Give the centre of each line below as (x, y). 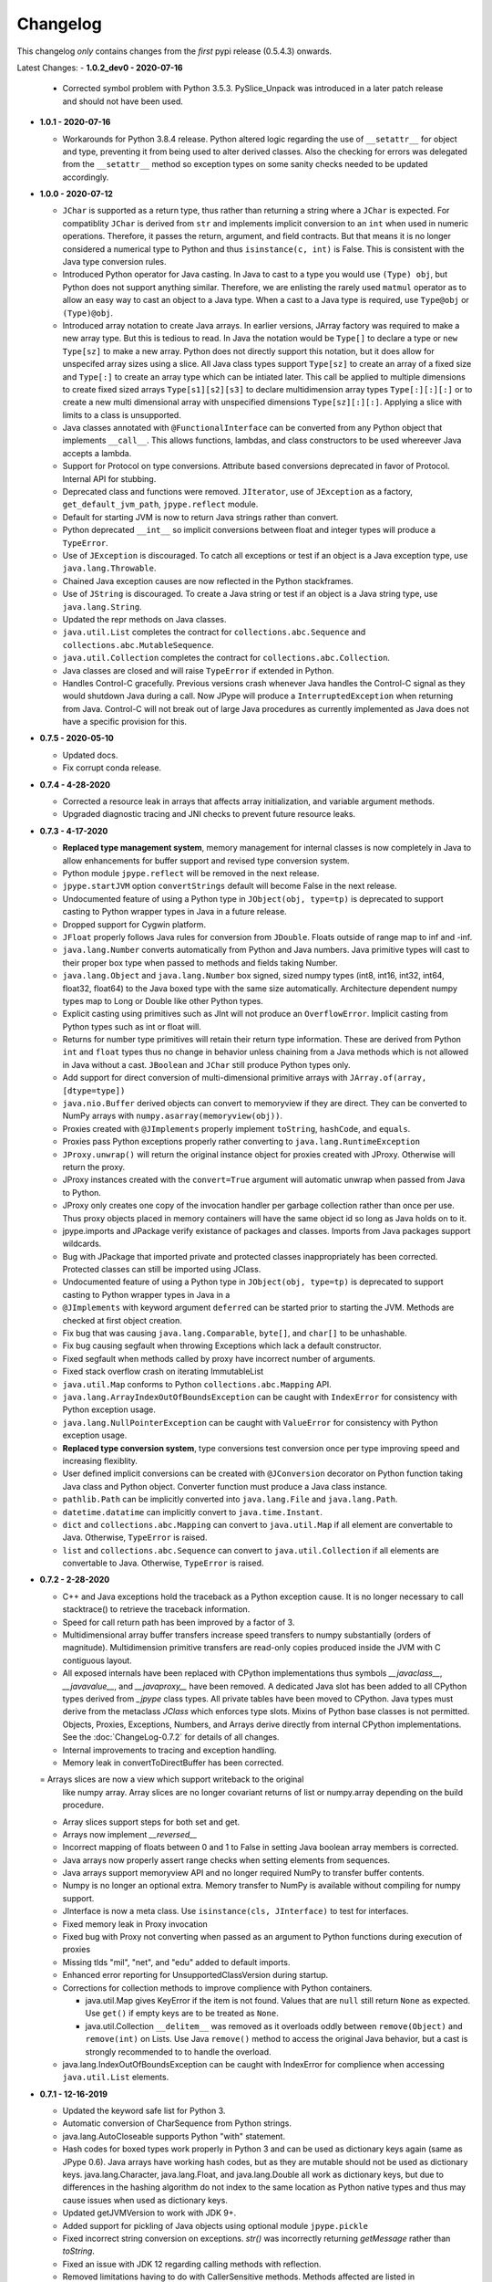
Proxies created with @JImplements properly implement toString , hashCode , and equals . (236, 1128)
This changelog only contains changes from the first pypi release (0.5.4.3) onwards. (174, 51)
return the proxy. (94, 1167)
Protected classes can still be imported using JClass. (162, 1270)
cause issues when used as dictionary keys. (145, 2200)
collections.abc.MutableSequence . (138, 644)
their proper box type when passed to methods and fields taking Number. (200, 962)
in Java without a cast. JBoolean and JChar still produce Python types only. (206, 1064)
